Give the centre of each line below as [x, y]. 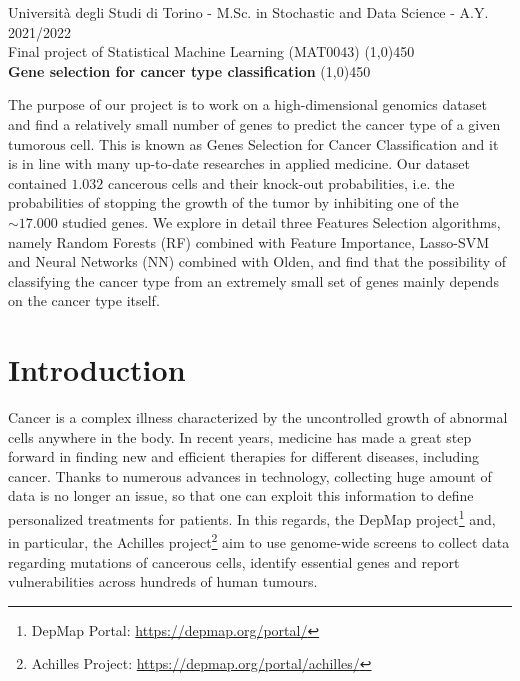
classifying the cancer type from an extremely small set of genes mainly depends [253, 280]
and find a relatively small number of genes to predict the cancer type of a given [254, 123]
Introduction [97, 369]
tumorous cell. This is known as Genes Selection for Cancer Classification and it [253, 143]
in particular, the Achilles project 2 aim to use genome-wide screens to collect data [259, 540]
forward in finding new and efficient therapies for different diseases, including [244, 456]
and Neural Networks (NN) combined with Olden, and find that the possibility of [257, 261]
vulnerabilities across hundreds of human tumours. [163, 581]
